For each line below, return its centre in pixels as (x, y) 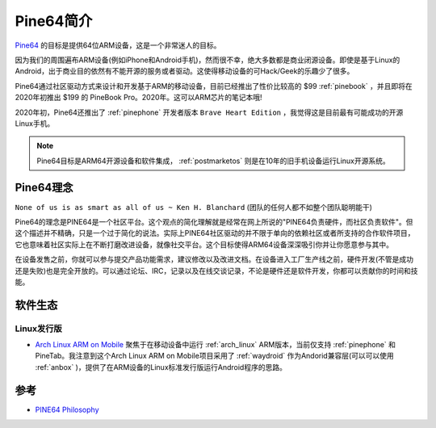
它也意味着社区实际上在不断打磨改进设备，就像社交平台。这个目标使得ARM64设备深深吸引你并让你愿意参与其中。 (204, 244)
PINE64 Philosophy (67, 409)
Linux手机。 (35, 123)
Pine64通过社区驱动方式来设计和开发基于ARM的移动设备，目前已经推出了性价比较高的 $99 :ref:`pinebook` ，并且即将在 (214, 86)
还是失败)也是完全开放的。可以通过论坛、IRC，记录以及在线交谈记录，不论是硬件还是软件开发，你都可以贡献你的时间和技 (217, 271)
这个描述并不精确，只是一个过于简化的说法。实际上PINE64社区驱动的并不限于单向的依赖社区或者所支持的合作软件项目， (215, 233)
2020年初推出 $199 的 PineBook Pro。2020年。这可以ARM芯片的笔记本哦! (138, 98)
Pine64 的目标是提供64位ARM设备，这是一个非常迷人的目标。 (118, 45)
